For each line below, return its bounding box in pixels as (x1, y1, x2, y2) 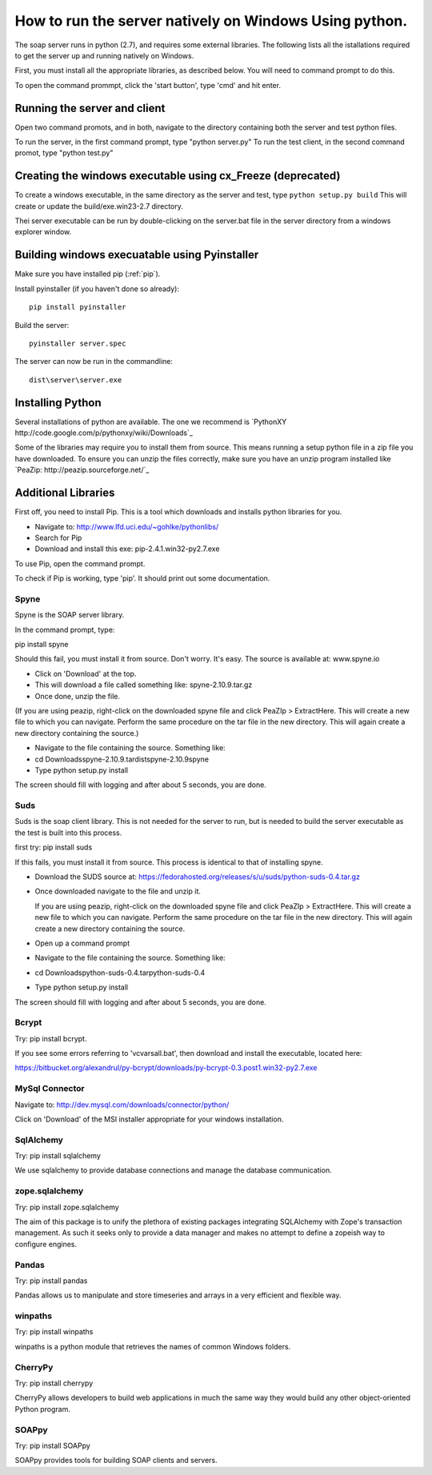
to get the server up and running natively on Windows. (14, 50, 194, 60)
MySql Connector (14, 1083, 85, 1094)
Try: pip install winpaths (14, 1327, 94, 1337)
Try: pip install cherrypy (14, 1378, 94, 1388)
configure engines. (14, 1239, 78, 1249)
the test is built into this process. (14, 828, 122, 837)
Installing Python (14, 396, 102, 410)
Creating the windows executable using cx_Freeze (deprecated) (14, 169, 341, 183)
